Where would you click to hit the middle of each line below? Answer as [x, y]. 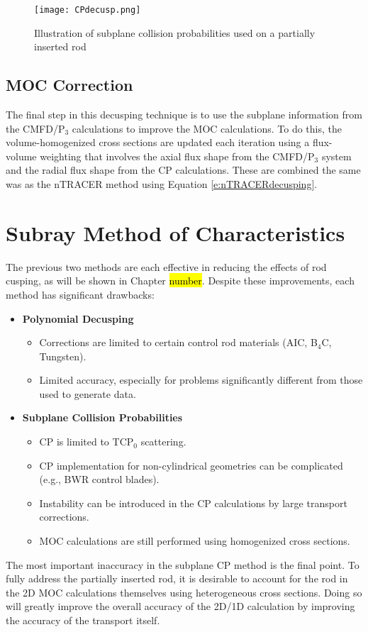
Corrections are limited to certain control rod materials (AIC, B [178, 342]
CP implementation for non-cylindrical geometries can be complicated [191, 465]
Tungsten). [63, 356]
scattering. [163, 442]
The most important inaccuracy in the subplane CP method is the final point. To [183, 564]
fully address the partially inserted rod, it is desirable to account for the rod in [177, 578]
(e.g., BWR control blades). [99, 479]
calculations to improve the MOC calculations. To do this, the [207, 128]
